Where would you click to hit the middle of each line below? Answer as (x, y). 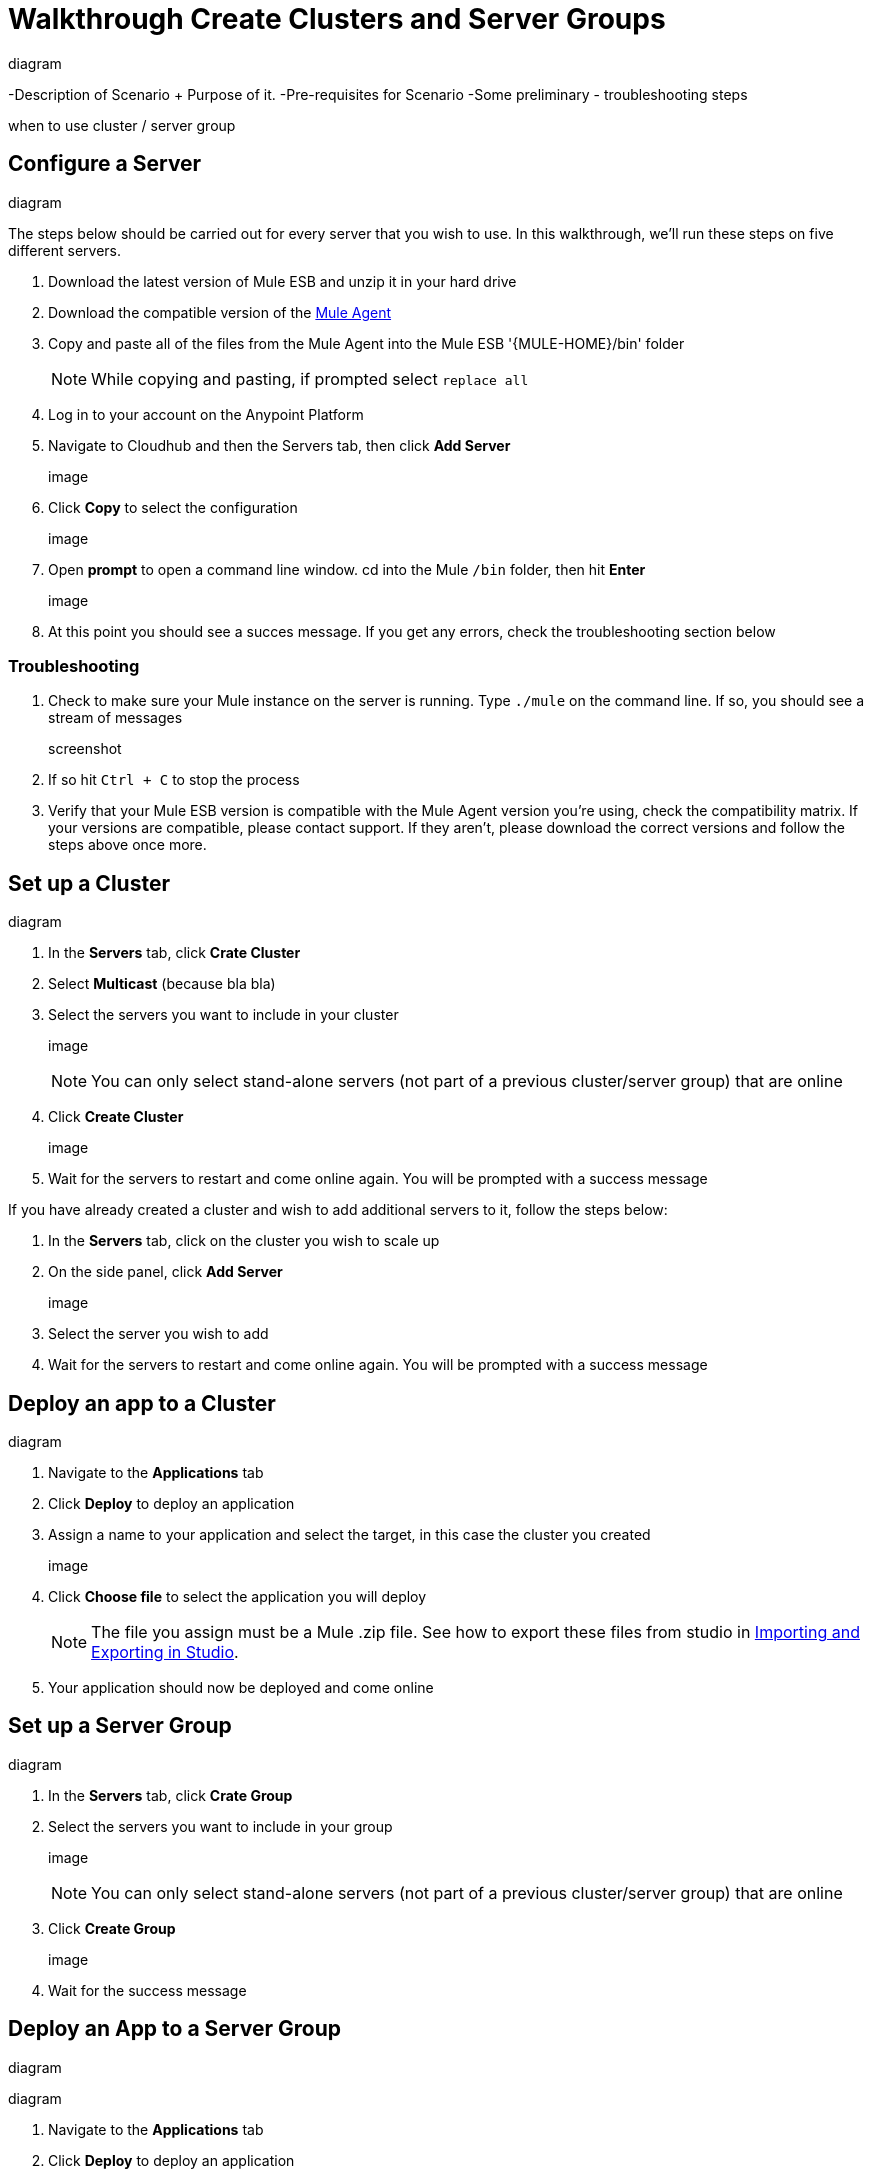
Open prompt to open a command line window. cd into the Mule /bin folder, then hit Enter (347, 569)
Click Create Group (112, 1928)
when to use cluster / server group (122, 125)
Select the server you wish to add (158, 1334)
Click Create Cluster (116, 1117)
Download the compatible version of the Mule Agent (220, 312)
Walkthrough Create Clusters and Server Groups (337, 19)
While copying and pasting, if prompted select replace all (310, 378)
